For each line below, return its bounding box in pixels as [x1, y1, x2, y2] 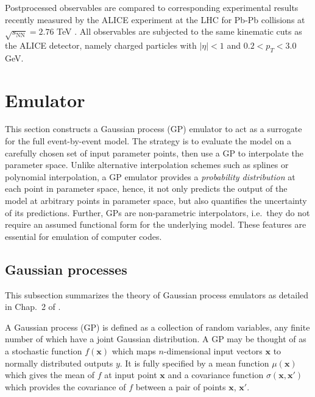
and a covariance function [168, 368, 264, 381]
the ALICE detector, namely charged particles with [5, 38, 197, 51]
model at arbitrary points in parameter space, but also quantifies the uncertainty [5, 194, 307, 207]
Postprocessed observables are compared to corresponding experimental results [5, 1, 299, 13]
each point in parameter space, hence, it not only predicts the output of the [5, 182, 288, 195]
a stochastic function [5, 344, 82, 357]
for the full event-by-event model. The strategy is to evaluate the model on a [5, 135, 291, 147]
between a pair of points [135, 380, 226, 393]
